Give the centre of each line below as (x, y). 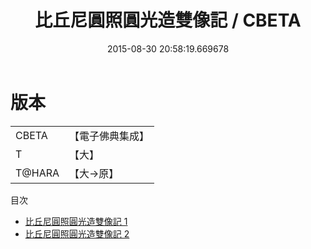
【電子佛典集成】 (109, 136)
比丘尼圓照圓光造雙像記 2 (77, 233)
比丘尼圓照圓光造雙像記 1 (76, 221)
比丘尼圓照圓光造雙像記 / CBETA (168, 20)
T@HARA (37, 173)
